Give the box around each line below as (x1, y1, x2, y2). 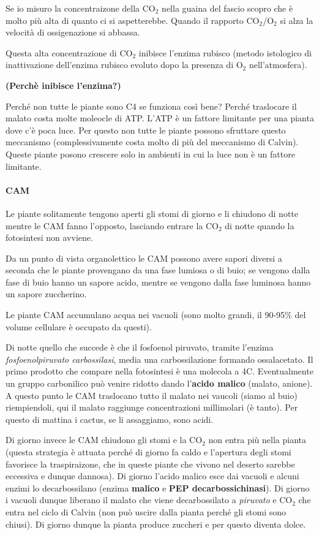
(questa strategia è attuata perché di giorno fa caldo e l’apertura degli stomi (6, 446, 291, 458)
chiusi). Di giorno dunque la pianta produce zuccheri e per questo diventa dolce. (6, 517, 306, 530)
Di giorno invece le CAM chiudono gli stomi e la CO (6, 433, 203, 446)
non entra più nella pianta (208, 433, 306, 446)
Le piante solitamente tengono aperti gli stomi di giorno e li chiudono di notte (6, 207, 298, 219)
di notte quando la (225, 219, 295, 232)
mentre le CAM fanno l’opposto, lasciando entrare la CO (6, 219, 219, 232)
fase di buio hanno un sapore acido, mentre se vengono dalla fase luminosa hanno (6, 275, 311, 288)
